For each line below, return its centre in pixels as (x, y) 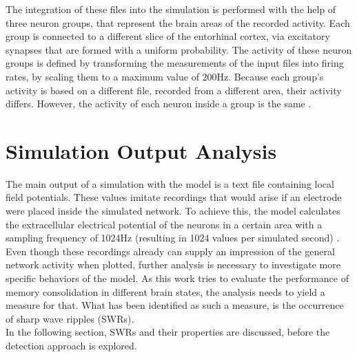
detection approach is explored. (71, 345)
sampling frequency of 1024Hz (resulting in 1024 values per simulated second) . (173, 238)
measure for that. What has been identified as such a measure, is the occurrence (175, 305)
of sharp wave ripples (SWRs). (70, 318)
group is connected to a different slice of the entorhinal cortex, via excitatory (168, 36)
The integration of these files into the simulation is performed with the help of (171, 9)
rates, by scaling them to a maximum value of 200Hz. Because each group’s (165, 76)
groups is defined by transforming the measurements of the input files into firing (175, 63)
